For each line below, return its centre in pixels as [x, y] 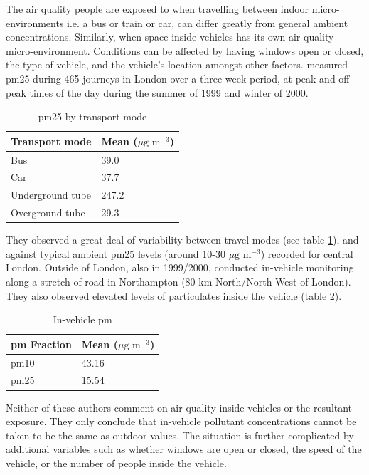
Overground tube [48, 213]
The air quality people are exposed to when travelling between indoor [157, 9]
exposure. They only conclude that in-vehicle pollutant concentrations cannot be [181, 421]
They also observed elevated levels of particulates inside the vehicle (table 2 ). [174, 295]
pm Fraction [41, 344]
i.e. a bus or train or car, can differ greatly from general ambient [208, 22]
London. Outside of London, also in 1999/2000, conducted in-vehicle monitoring [180, 267]
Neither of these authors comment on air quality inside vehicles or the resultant [179, 407]
